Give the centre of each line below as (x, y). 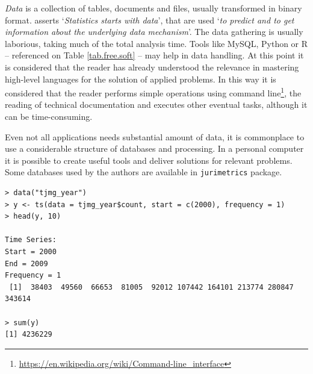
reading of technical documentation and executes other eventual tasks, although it (156, 104)
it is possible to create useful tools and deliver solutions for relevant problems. (149, 160)
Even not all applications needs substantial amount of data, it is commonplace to (155, 136)
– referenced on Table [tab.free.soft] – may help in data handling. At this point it (154, 55)
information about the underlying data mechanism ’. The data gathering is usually (154, 32)
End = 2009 (26, 263)
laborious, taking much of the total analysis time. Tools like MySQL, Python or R (156, 43)
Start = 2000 (31, 252)
